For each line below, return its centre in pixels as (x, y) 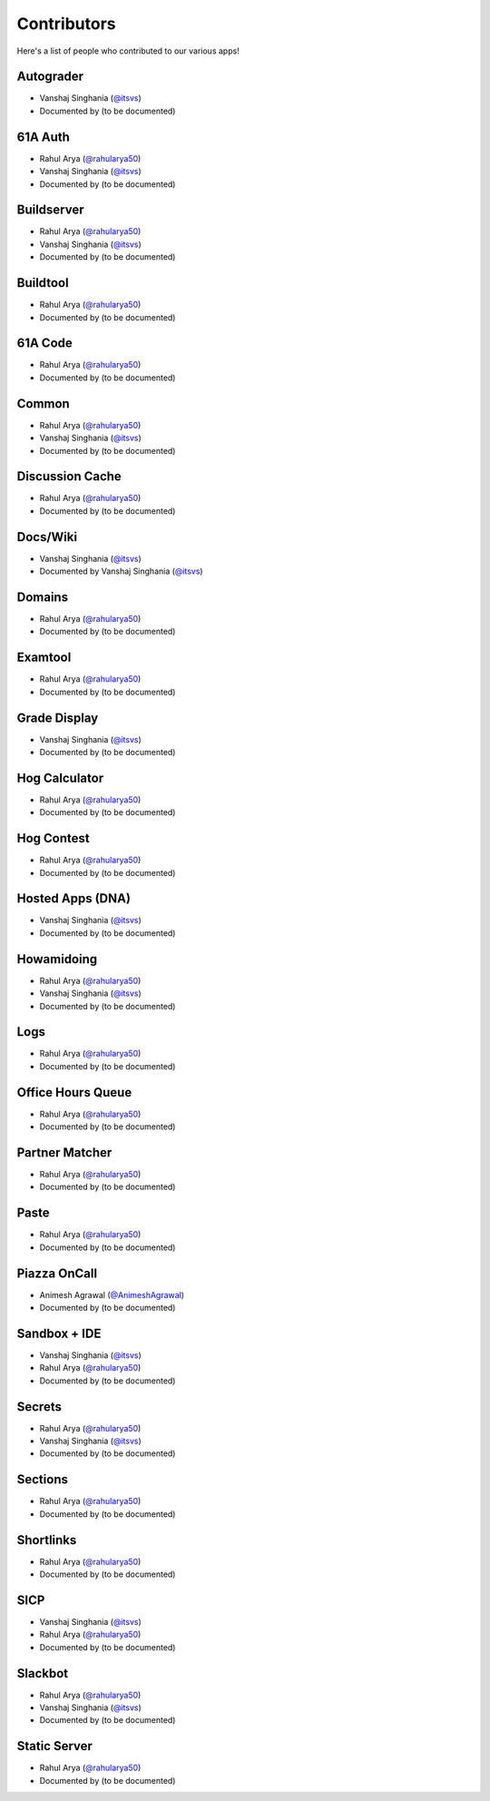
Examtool (44, 658)
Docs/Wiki (47, 537)
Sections (42, 1480)
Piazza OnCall (57, 1273)
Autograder (50, 77)
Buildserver (51, 210)
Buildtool (43, 283)
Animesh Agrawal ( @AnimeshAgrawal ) (112, 1294)
